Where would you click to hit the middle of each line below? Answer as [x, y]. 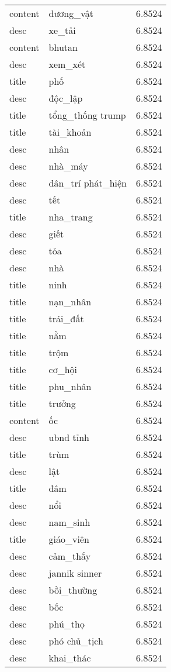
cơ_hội [63, 369]
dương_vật [71, 13]
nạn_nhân [70, 301]
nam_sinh [69, 522]
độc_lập [66, 98]
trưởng [62, 403]
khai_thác [70, 658]
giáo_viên [69, 539]
